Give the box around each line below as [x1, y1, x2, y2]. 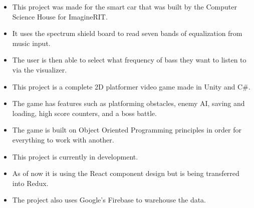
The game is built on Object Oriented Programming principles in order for [12, 124, 242, 135]
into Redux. [12, 177, 49, 188]
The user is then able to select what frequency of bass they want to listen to [12, 54, 246, 65]
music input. [12, 37, 51, 48]
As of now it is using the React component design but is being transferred [12, 168, 239, 178]
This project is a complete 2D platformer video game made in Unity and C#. [12, 81, 250, 91]
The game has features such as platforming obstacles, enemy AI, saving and [12, 98, 245, 108]
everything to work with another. [12, 134, 114, 144]
